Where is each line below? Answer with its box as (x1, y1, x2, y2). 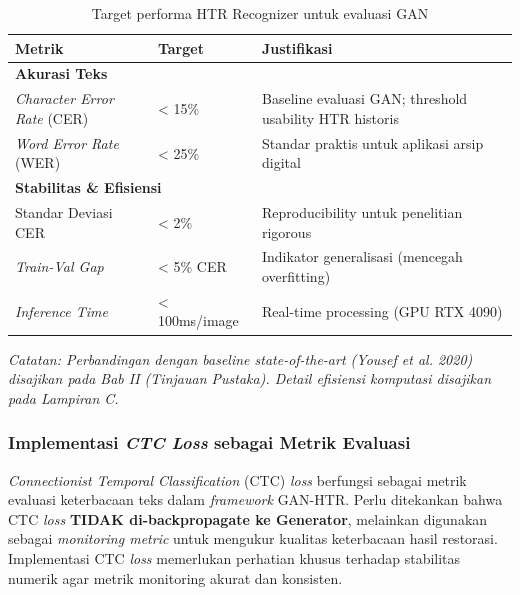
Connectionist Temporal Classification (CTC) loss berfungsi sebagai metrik (8, 469, 467, 490)
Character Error (15, 88, 114, 109)
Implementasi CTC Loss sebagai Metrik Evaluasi (8, 430, 411, 455)
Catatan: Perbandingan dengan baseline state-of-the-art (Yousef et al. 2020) (8, 348, 473, 369)
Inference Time (15, 300, 108, 321)
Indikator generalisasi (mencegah (261, 246, 463, 267)
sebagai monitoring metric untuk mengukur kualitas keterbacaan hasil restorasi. (8, 528, 498, 549)
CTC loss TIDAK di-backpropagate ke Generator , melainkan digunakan (8, 508, 488, 529)
